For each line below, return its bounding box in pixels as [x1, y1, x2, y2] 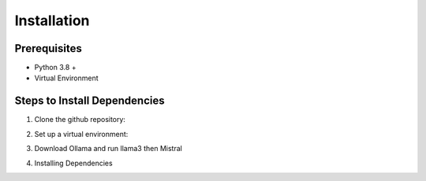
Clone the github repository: [34, 115, 126, 124]
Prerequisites [14, 42, 82, 55]
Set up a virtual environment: [34, 129, 129, 139]
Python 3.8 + [34, 63, 77, 72]
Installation [14, 12, 90, 29]
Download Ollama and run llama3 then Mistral [34, 144, 183, 153]
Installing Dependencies [34, 158, 114, 168]
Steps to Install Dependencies [14, 94, 165, 108]
